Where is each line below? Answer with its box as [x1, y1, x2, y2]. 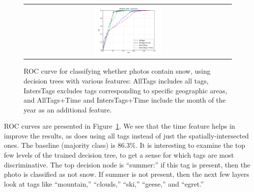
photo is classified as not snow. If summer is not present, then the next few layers [4, 169, 249, 179]
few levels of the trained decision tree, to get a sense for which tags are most [4, 150, 234, 160]
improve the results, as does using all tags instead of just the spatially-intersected [4, 130, 249, 140]
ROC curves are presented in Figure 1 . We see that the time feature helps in [4, 121, 235, 131]
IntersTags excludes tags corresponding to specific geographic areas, [24, 85, 227, 95]
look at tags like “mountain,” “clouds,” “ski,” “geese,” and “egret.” [4, 178, 204, 189]
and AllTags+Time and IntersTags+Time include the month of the [24, 95, 226, 105]
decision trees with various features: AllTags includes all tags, [24, 75, 209, 85]
